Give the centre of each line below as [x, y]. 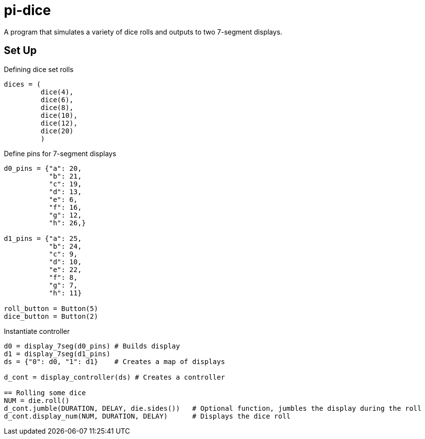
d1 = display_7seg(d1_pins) [57, 354]
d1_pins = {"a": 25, [43, 238]
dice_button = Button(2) [51, 316]
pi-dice [27, 10]
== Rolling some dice [45, 393]
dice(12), [59, 123]
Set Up [20, 51]
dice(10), [59, 115]
